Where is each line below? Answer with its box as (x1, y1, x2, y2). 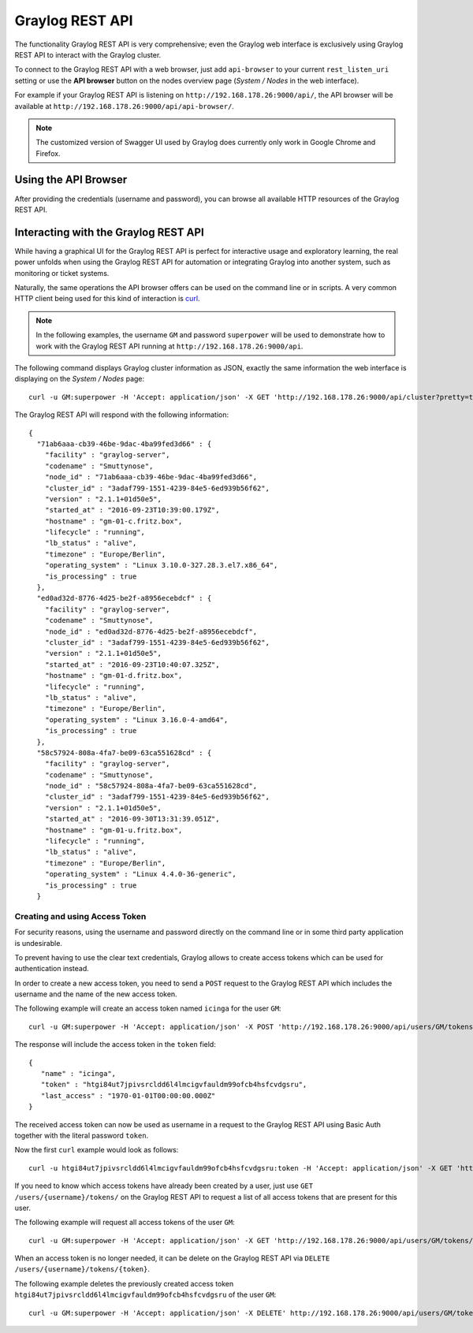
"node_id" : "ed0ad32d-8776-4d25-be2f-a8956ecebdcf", (44, 627, 258, 636)
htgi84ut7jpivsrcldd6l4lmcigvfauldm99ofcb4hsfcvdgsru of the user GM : (14, 1290, 277, 1300)
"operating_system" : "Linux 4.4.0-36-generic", (44, 869, 236, 879)
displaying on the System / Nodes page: (14, 374, 145, 384)
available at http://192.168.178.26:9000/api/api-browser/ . (14, 101, 234, 110)
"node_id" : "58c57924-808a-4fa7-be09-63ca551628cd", (44, 781, 258, 791)
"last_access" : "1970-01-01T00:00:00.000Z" (40, 1091, 216, 1100)
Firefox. (35, 148, 61, 158)
